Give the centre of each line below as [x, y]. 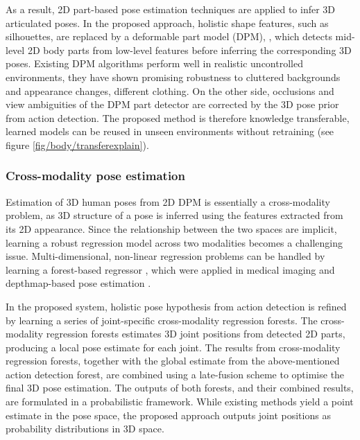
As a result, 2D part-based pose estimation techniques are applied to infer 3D [171, 9]
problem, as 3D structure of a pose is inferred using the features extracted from [174, 215]
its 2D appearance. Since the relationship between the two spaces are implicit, [171, 228]
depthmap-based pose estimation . [78, 283]
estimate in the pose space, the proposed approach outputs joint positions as [168, 415]
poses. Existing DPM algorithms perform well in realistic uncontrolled [154, 63]
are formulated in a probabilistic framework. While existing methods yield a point [180, 402]
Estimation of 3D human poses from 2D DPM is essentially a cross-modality [168, 201]
